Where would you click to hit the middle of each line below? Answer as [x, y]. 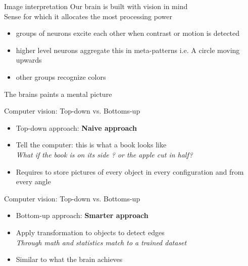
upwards [29, 60]
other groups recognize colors [61, 76]
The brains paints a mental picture [58, 94]
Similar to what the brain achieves [69, 259]
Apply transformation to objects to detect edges [90, 232]
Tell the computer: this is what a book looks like [91, 145]
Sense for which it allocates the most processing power [88, 16]
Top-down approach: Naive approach [76, 127]
